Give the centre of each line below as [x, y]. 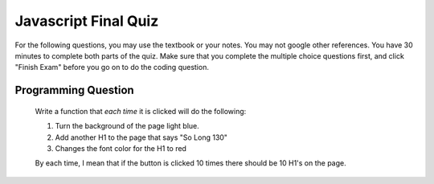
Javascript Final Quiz [87, 21]
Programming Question [74, 90]
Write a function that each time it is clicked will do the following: [141, 111]
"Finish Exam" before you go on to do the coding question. [112, 67]
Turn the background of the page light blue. [127, 126]
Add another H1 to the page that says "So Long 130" [141, 137]
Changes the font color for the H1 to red [121, 148]
